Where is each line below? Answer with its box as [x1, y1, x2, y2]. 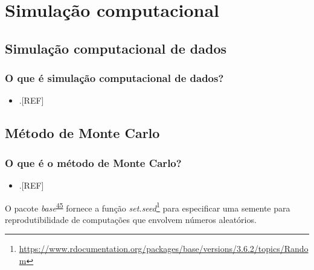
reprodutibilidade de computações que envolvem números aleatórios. [5, 213, 257, 225]
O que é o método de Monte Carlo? [5, 155, 182, 170]
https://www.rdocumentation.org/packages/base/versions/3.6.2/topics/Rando [19, 242, 309, 255]
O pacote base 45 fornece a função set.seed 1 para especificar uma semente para [5, 199, 290, 214]
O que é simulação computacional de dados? [5, 71, 224, 86]
